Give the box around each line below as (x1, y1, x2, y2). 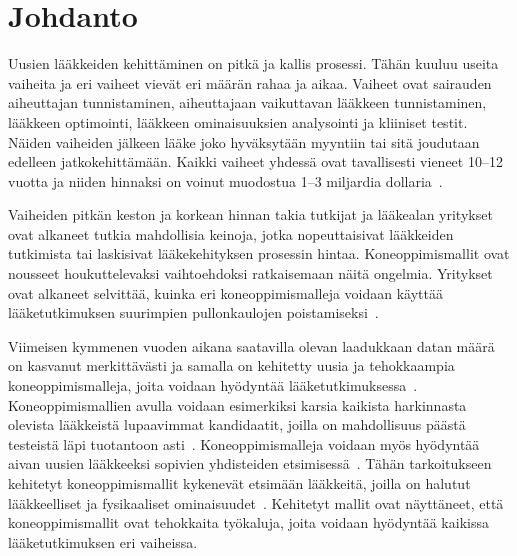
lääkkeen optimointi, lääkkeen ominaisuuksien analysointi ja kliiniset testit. (8, 111, 468, 132)
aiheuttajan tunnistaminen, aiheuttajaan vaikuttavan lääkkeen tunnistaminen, (8, 92, 487, 113)
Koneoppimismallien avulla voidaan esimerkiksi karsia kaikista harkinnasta (8, 394, 467, 415)
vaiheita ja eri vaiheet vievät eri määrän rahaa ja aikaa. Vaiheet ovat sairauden (8, 72, 492, 93)
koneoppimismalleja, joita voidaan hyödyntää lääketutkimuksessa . (8, 375, 418, 396)
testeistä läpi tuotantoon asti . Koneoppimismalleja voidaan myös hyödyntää (8, 433, 480, 454)
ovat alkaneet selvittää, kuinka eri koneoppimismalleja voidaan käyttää (8, 282, 443, 303)
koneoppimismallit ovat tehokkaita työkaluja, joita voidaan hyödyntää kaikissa (8, 512, 489, 533)
